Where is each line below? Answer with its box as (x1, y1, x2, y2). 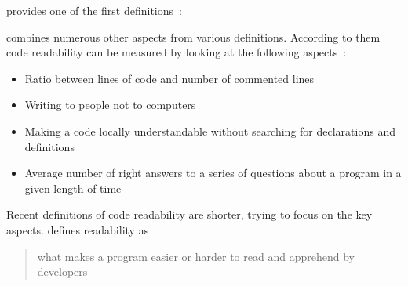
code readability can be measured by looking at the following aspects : (6, 44, 347, 60)
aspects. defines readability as (6, 221, 149, 237)
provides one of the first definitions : (6, 2, 182, 18)
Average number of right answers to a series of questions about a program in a (24, 165, 402, 181)
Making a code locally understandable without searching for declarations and (24, 122, 395, 139)
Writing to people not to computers (24, 96, 196, 113)
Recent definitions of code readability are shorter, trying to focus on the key (6, 206, 373, 223)
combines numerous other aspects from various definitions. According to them (6, 28, 381, 45)
